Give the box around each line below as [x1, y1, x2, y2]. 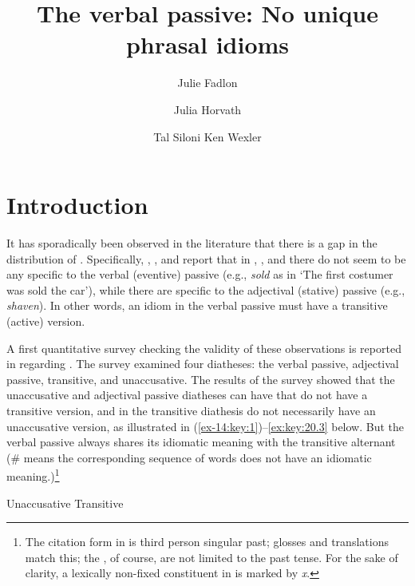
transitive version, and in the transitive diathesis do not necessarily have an [6, 402, 376, 418]
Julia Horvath [173, 101, 242, 117]
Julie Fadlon [177, 74, 238, 91]
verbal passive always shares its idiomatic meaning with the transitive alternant [6, 434, 396, 450]
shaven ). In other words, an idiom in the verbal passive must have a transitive [6, 297, 388, 314]
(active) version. [6, 313, 85, 329]
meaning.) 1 [6, 465, 60, 484]
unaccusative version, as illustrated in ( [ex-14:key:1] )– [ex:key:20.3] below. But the [6, 418, 405, 434]
